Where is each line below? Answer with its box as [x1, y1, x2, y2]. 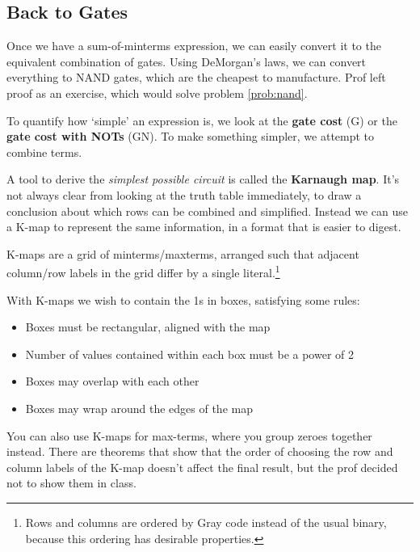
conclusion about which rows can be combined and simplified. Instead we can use [6, 202, 409, 219]
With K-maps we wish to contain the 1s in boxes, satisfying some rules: [6, 291, 360, 308]
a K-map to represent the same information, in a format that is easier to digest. [6, 218, 401, 235]
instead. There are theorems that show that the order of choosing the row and [6, 443, 393, 460]
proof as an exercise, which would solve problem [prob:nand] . [6, 84, 308, 101]
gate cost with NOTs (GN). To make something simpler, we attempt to [6, 128, 375, 145]
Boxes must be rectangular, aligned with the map [25, 318, 271, 335]
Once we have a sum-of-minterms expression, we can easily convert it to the [6, 37, 381, 54]
